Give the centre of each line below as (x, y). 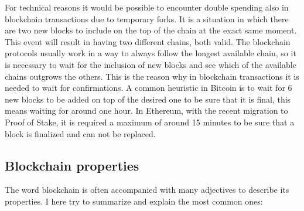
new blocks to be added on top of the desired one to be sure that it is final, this (148, 99)
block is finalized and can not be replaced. (80, 133)
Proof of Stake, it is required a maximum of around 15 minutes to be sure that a (150, 122)
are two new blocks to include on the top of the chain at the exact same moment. (151, 30)
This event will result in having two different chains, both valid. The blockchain (148, 41)
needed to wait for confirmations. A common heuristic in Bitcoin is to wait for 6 (148, 88)
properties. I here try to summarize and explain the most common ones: (134, 201)
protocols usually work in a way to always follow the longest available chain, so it (151, 53)
